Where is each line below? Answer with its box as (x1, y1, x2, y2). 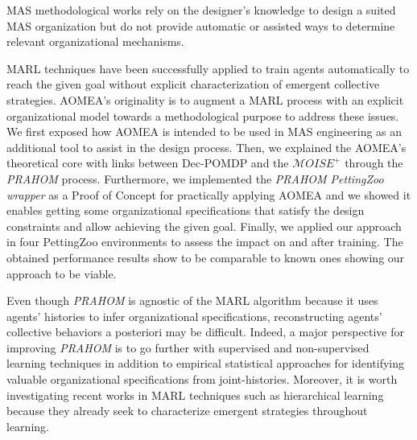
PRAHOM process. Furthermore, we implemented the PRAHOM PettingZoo (6, 170, 384, 187)
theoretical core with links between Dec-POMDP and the (6, 154, 289, 171)
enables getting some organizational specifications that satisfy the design (6, 202, 365, 219)
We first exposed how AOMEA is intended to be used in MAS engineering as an (6, 123, 403, 140)
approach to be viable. (6, 265, 117, 282)
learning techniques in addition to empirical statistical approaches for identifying (6, 355, 405, 372)
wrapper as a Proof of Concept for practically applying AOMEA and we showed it (6, 186, 411, 203)
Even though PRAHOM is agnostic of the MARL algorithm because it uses (6, 292, 378, 309)
